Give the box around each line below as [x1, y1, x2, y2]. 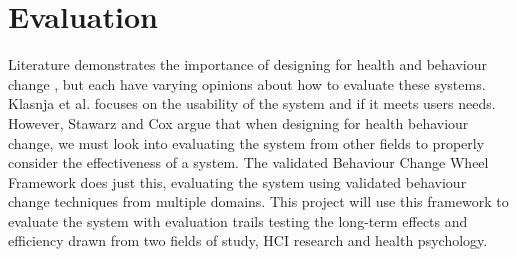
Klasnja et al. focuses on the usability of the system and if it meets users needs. [8, 93, 496, 114]
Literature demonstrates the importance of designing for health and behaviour [8, 54, 488, 75]
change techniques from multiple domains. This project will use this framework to [8, 191, 509, 212]
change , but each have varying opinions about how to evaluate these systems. [8, 73, 486, 94]
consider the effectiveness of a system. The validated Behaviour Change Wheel [8, 152, 489, 173]
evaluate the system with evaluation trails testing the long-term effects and [8, 210, 468, 231]
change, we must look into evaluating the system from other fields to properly [8, 132, 485, 153]
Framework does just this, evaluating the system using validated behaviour [8, 171, 467, 192]
